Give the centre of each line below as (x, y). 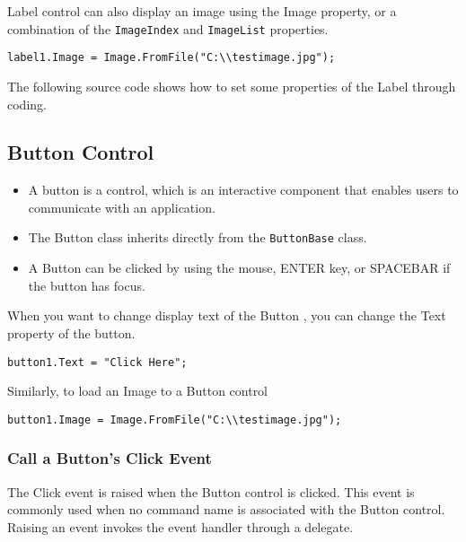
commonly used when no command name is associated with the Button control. (226, 509)
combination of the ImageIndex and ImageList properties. (168, 28)
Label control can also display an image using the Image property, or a (202, 11)
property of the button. (71, 332)
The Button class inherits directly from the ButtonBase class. (198, 237)
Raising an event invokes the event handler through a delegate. (180, 526)
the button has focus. (87, 285)
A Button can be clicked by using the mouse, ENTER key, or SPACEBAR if (239, 268)
